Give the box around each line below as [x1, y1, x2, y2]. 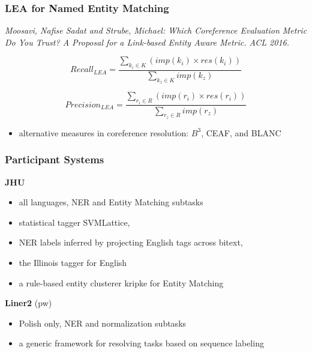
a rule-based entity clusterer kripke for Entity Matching [19, 276, 224, 289]
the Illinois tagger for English [19, 256, 127, 268]
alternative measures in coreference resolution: [19, 126, 189, 139]
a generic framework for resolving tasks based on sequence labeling [19, 337, 264, 349]
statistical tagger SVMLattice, [19, 216, 130, 228]
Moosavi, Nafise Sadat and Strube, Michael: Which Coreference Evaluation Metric [5, 24, 307, 37]
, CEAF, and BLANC [201, 126, 281, 139]
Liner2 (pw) [5, 297, 52, 309]
